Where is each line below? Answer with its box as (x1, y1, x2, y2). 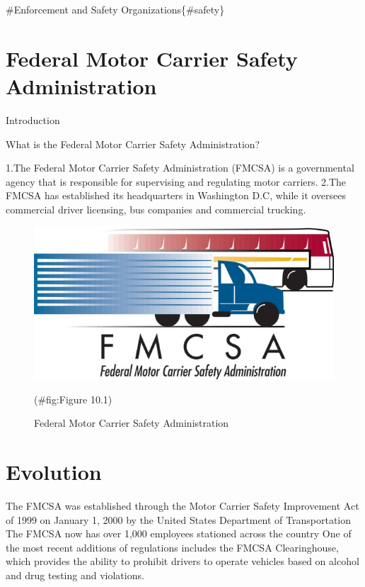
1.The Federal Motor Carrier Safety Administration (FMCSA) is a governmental (6, 160, 354, 175)
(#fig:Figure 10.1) (34, 391, 112, 406)
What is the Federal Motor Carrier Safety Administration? (6, 136, 260, 151)
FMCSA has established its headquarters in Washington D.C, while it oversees (6, 188, 347, 203)
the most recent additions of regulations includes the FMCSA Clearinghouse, (6, 540, 339, 554)
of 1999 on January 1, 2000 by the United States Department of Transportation (6, 512, 352, 527)
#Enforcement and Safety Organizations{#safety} (6, 2, 225, 16)
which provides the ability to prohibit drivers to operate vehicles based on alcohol (6, 554, 359, 569)
